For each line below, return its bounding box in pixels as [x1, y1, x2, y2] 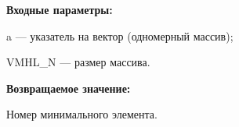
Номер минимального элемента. [6, 106, 158, 122]
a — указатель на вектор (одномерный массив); [6, 27, 234, 44]
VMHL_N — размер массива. [6, 54, 150, 70]
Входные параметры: [6, 2, 113, 17]
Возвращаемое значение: [6, 79, 131, 96]
